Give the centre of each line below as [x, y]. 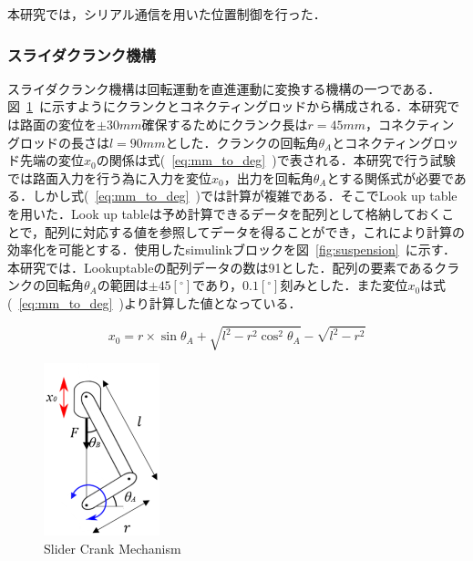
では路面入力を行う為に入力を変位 [109, 177]
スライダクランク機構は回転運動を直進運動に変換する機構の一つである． [224, 88]
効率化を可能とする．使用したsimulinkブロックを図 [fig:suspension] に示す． [232, 249]
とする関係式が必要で [390, 177]
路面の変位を [58, 124]
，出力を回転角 [268, 177]
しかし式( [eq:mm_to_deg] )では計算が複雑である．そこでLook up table [245, 196]
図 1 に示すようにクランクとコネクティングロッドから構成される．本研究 [227, 106]
